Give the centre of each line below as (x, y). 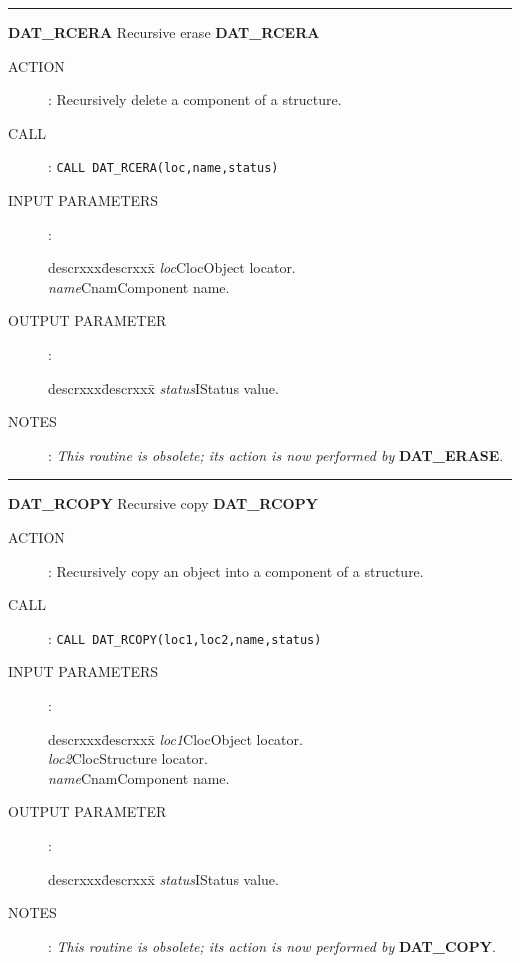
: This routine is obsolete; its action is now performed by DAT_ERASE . (276, 454)
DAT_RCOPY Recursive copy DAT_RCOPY (163, 503)
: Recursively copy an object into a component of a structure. (236, 570)
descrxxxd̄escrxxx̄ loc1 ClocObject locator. (175, 738)
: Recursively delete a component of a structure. (195, 99)
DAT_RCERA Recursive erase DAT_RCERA (164, 32)
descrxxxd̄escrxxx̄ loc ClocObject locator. (172, 267)
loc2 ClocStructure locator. (128, 758)
